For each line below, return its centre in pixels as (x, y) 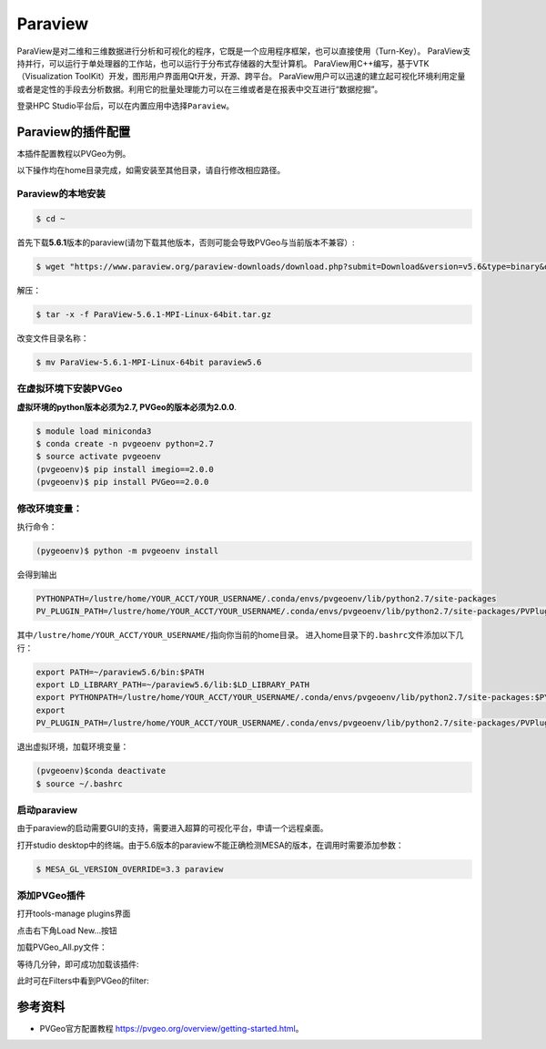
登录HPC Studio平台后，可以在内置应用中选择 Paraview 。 (126, 106)
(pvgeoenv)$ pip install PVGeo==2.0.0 (122, 482)
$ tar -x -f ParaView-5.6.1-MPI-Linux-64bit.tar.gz (154, 314)
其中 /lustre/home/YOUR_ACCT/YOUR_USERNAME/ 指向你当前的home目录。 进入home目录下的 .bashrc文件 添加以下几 (240, 635)
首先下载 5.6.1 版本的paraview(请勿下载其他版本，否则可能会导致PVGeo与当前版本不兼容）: (186, 242)
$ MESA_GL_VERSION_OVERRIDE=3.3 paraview (130, 869)
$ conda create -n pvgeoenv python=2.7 (125, 443)
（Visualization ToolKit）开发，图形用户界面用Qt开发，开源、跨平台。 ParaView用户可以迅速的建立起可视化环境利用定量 (241, 77)
